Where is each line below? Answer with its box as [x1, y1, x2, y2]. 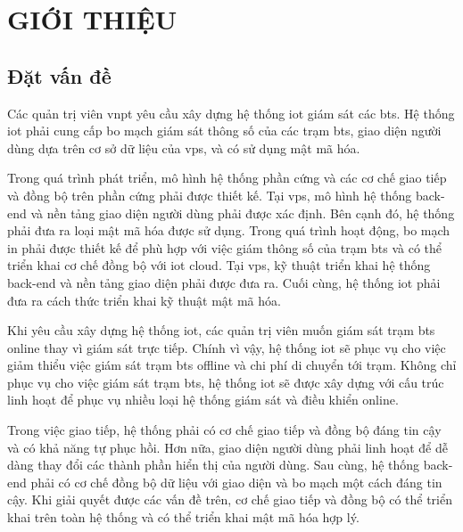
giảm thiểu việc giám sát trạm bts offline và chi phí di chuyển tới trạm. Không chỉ [7, 356, 457, 374]
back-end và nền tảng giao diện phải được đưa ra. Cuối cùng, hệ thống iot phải [7, 273, 441, 291]
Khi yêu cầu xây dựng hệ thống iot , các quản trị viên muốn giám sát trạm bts [7, 321, 435, 340]
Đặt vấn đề [7, 61, 112, 89]
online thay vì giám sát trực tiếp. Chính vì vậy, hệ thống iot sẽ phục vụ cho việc [7, 338, 446, 356]
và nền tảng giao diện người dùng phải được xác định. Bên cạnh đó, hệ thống [30, 203, 455, 222]
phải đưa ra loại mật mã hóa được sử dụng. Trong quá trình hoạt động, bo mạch [7, 221, 451, 240]
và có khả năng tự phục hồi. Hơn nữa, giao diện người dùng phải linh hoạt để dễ [7, 438, 448, 456]
